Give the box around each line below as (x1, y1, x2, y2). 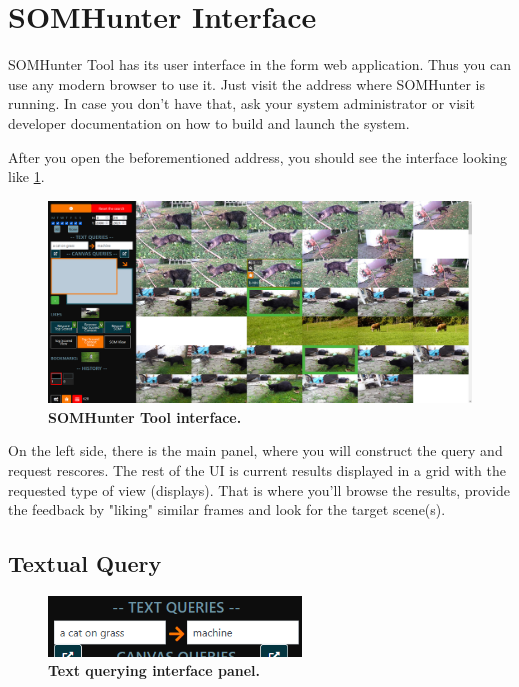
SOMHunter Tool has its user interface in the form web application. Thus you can (8, 54, 511, 75)
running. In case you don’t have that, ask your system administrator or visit (8, 93, 475, 114)
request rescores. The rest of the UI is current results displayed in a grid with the (8, 459, 506, 480)
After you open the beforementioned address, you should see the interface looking (8, 146, 508, 167)
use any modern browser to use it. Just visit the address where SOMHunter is (8, 73, 486, 94)
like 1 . (8, 166, 45, 187)
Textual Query (8, 548, 162, 579)
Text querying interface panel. (48, 660, 261, 681)
